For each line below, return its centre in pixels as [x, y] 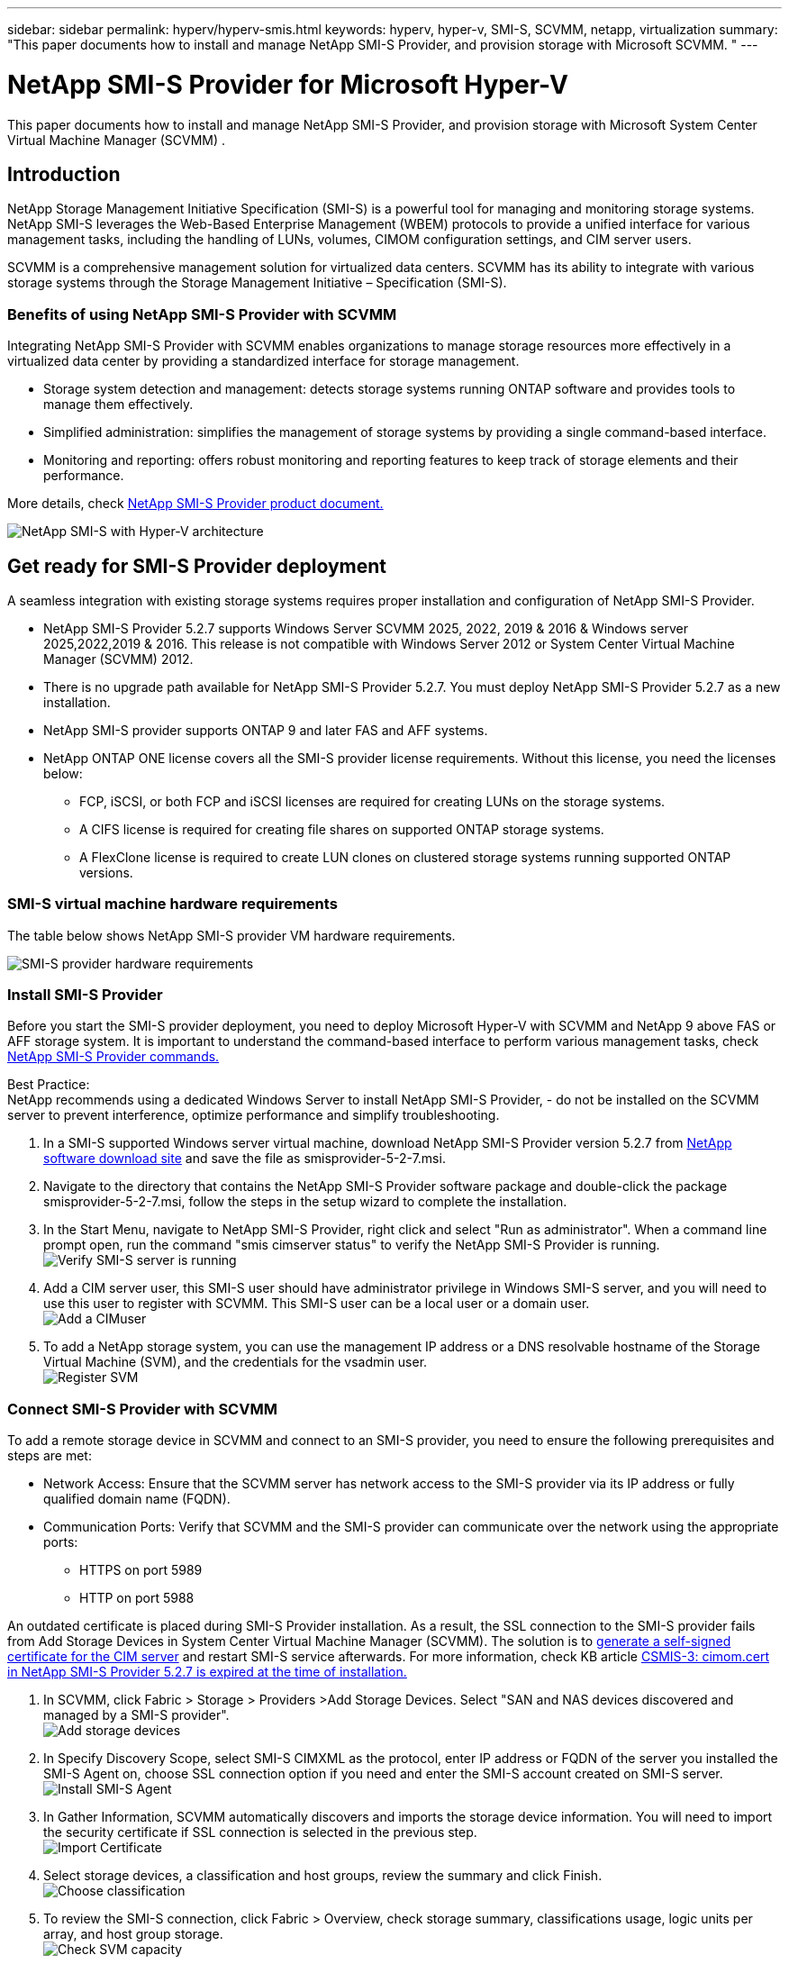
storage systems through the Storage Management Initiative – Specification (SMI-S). [257, 283]
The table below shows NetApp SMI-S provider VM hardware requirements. [231, 935]
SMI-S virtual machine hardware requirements [172, 904]
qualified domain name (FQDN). [137, 1499]
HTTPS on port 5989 [141, 1570]
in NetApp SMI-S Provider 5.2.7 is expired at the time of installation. [207, 1672]
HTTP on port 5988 [137, 1598]
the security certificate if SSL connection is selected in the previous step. [260, 1832]
